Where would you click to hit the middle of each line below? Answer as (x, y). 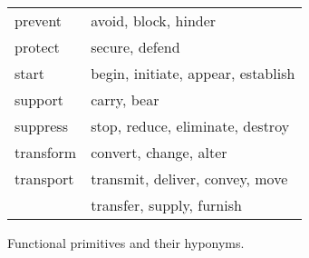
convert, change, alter (159, 152)
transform (46, 152)
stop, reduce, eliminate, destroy (190, 126)
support (39, 99)
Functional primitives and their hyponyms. (126, 243)
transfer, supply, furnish (166, 205)
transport (44, 179)
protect (37, 47)
